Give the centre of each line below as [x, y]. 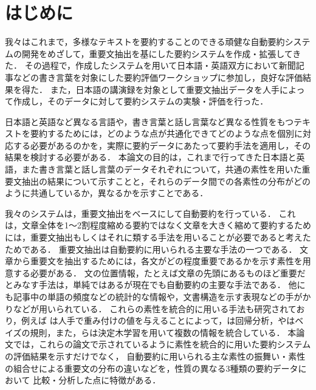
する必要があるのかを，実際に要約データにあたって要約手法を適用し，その [162, 145]
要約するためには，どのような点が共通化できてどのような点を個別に [166, 133]
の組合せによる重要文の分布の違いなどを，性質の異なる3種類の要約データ [152, 368]
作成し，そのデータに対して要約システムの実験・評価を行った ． [141, 101]
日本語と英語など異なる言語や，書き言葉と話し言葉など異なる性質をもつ [149, 121]
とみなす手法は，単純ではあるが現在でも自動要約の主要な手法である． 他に [155, 285]
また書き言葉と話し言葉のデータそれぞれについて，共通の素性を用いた [162, 169]
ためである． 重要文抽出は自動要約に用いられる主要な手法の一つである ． [151, 249]
